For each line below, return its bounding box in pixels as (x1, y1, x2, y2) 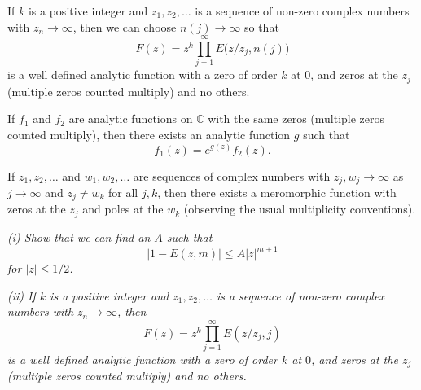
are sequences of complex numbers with (133, 167, 331, 184)
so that (243, 18, 279, 35)
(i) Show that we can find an (7, 228, 151, 245)
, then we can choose (72, 18, 177, 35)
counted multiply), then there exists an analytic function (7, 125, 291, 142)
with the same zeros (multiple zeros (208, 110, 385, 127)
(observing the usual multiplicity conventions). (183, 200, 416, 217)
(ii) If (7, 287, 36, 304)
